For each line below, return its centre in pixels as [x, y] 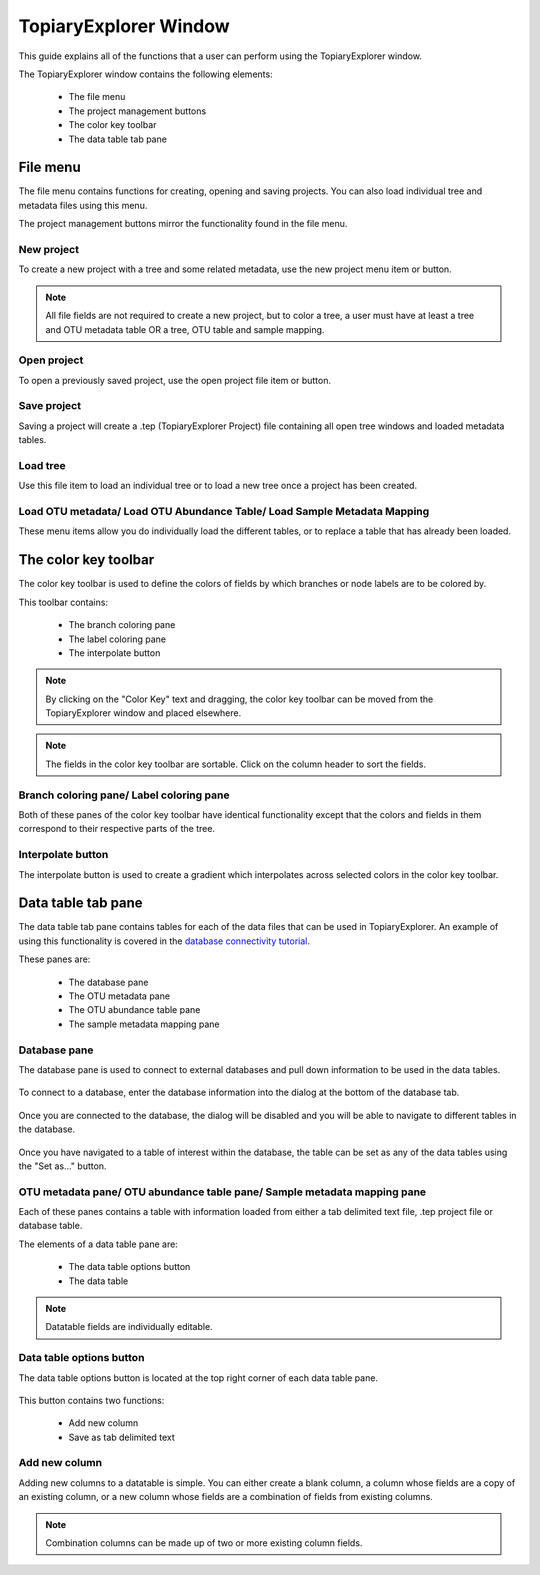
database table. [50, 1226]
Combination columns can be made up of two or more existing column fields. [204, 1543]
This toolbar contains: [63, 602]
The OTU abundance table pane [134, 1010]
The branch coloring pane [122, 625]
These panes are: [54, 959]
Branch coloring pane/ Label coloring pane [124, 795]
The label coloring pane [117, 639]
